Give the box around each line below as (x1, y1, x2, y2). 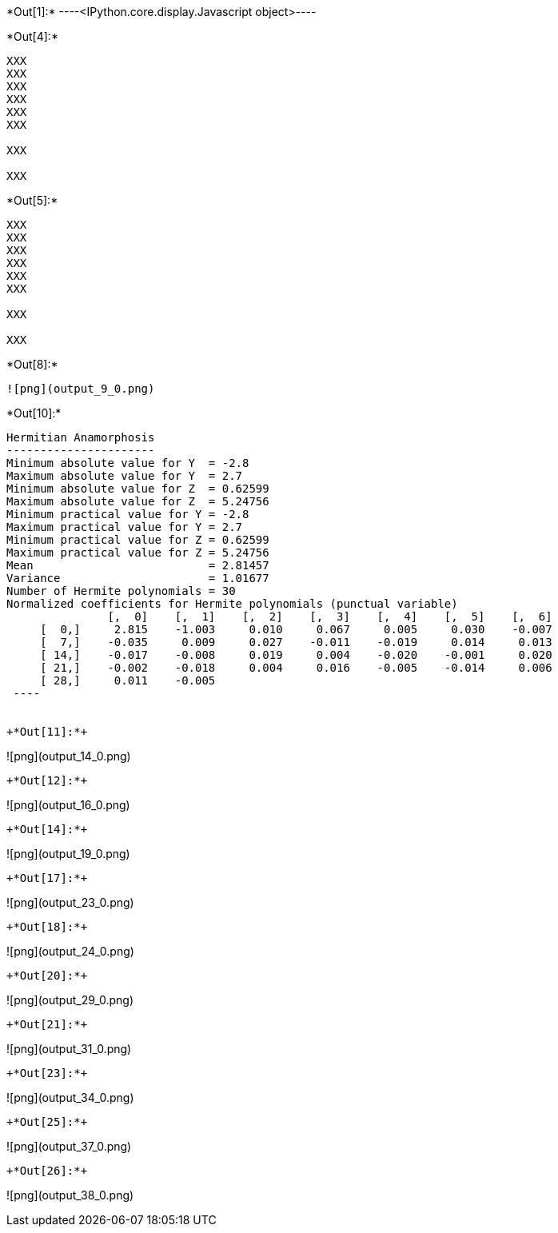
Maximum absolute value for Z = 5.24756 (6, 495, 269, 508)
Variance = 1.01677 (6, 572, 269, 585)
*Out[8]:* (6, 357, 58, 371)
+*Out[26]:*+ (6, 1164, 88, 1177)
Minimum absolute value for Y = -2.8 (6, 457, 249, 469)
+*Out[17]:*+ (6, 872, 88, 884)
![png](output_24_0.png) (6, 944, 134, 958)
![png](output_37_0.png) (6, 1139, 132, 1153)
